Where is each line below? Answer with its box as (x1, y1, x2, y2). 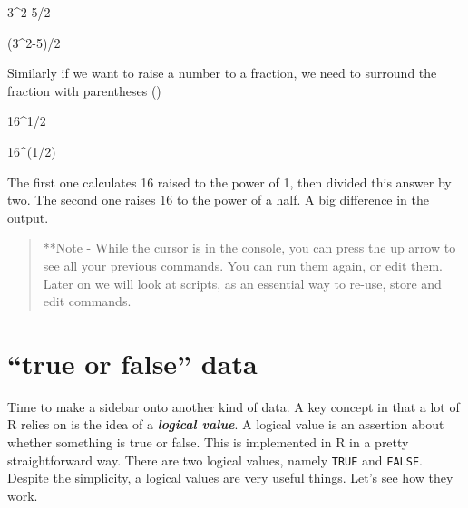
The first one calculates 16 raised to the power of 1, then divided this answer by (7, 172, 452, 191)
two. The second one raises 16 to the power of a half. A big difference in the (7, 190, 430, 209)
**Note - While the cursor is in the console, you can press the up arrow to (43, 238, 456, 257)
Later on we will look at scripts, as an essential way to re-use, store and (43, 273, 442, 292)
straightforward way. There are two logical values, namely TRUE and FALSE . (7, 450, 423, 469)
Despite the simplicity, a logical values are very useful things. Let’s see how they (7, 468, 453, 487)
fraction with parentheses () (7, 81, 161, 100)
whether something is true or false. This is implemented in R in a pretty (7, 433, 409, 452)
